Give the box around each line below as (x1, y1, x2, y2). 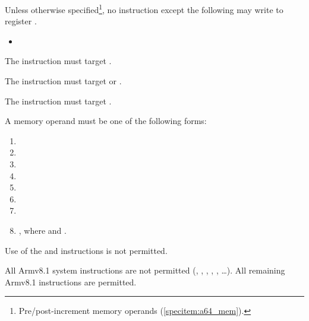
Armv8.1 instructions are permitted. (5, 275, 137, 288)
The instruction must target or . (5, 75, 122, 87)
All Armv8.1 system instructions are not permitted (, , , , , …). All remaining (5, 264, 285, 276)
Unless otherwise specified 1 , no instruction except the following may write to (5, 2, 283, 15)
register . (5, 15, 37, 27)
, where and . (18, 224, 67, 236)
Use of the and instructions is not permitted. (5, 244, 168, 256)
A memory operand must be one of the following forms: (5, 115, 207, 127)
